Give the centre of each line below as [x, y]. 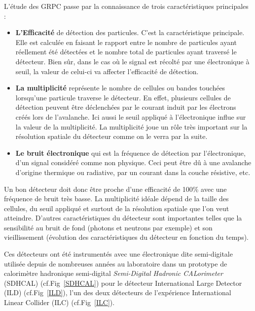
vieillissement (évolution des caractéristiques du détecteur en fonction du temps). [127, 237]
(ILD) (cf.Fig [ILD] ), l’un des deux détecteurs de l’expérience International [118, 292]
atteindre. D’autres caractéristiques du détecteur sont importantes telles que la [123, 218]
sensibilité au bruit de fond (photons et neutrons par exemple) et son [108, 227]
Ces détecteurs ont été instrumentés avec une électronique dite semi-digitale [118, 254]
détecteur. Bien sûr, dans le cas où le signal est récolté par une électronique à [132, 61]
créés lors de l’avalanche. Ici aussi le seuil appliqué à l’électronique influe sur [131, 116]
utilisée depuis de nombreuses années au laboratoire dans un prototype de [116, 263]
